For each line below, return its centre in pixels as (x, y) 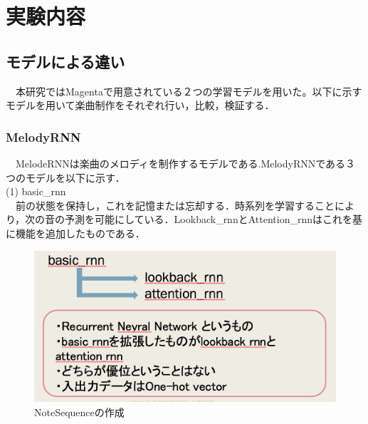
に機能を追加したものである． (75, 233)
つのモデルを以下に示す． (65, 177)
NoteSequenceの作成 (79, 412)
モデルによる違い (65, 61)
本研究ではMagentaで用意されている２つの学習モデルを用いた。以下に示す (189, 91)
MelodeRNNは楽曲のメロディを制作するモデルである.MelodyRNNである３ (185, 163)
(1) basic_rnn (36, 191)
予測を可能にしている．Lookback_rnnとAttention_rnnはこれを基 (214, 219)
